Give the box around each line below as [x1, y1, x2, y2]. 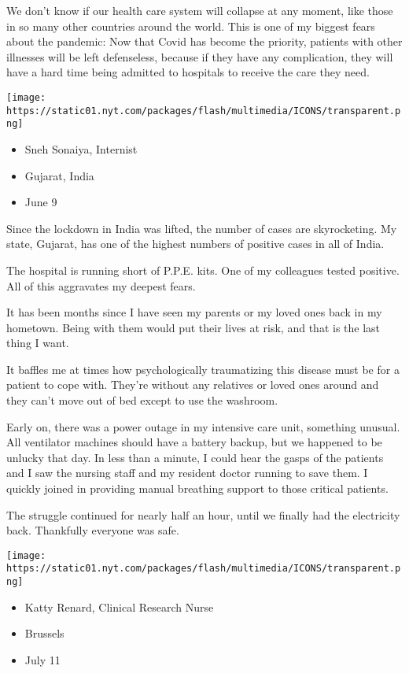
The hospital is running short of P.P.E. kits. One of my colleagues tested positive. [6, 261, 400, 278]
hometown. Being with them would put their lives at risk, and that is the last [6, 319, 381, 335]
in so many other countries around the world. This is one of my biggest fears [6, 17, 375, 34]
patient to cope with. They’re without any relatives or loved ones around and [6, 376, 379, 393]
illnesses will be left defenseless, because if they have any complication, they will [6, 48, 393, 65]
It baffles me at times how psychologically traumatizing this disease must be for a [6, 361, 400, 377]
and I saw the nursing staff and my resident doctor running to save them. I [6, 464, 368, 481]
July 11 [24, 651, 61, 667]
